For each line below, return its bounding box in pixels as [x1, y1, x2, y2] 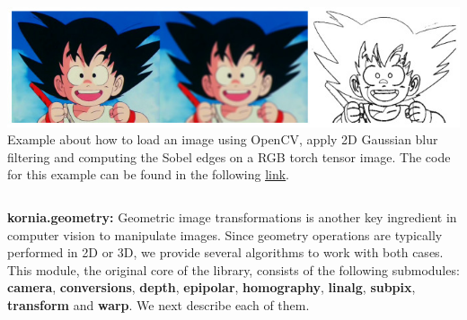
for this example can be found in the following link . [7, 165, 290, 184]
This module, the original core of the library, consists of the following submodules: [7, 260, 460, 279]
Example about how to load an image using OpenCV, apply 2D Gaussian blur [7, 130, 438, 149]
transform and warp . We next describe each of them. [7, 295, 310, 314]
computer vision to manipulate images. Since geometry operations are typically [7, 225, 443, 244]
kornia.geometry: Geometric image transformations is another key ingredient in [7, 207, 457, 226]
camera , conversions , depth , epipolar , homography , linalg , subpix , [7, 278, 416, 297]
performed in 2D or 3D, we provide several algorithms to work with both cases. [7, 243, 444, 262]
